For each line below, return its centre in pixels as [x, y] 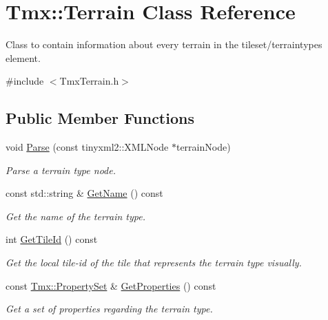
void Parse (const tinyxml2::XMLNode [87, 147]
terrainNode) [203, 147]
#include [25, 81]
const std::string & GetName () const [84, 193]
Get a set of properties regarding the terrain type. [109, 309]
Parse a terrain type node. [61, 170]
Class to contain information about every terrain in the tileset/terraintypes [164, 44]
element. [23, 57]
